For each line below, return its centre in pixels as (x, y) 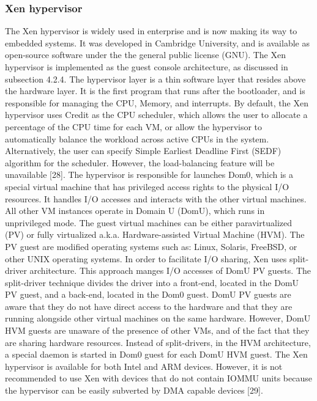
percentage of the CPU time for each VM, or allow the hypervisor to (134, 126)
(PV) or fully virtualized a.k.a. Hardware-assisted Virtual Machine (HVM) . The (155, 234)
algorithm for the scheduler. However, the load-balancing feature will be (140, 162)
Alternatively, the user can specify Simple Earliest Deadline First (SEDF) (143, 151)
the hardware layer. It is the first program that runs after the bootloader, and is (155, 91)
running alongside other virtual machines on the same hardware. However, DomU (158, 318)
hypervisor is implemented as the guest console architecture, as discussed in (147, 67)
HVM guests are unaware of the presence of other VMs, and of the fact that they (157, 330)
